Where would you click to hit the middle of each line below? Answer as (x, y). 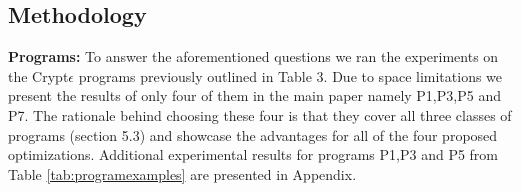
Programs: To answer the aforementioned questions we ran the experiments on (253, 56)
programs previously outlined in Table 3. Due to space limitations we (290, 75)
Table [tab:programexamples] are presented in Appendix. (182, 173)
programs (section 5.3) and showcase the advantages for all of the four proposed (253, 134)
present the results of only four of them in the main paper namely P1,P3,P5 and (254, 95)
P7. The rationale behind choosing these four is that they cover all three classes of (260, 114)
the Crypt (38, 75)
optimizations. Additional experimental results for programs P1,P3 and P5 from (253, 154)
